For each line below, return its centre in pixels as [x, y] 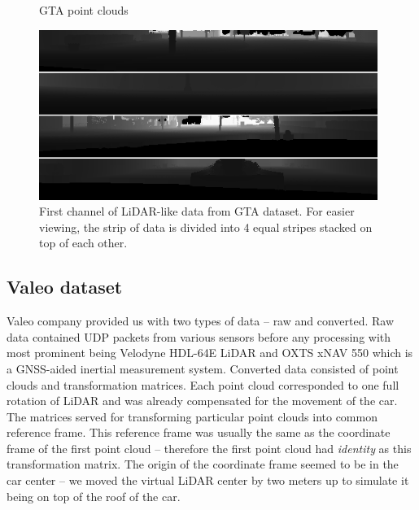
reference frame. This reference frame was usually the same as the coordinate [199, 432]
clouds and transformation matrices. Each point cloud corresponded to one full [203, 384]
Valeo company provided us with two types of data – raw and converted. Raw [201, 321]
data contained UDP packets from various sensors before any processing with [199, 336]
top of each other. [83, 243]
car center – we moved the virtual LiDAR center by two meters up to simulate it [208, 480]
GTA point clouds [84, 10]
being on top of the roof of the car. [94, 496]
